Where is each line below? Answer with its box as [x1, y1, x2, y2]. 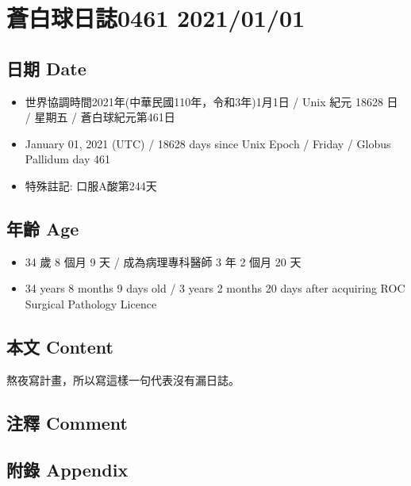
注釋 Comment [6, 410, 129, 434]
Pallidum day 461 [25, 151, 110, 167]
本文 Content [6, 334, 113, 358]
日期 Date [6, 55, 86, 80]
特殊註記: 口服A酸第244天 [25, 177, 157, 193]
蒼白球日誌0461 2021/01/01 [6, 2, 305, 34]
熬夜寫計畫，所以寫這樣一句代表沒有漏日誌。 [6, 371, 240, 388]
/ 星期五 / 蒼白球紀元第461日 [25, 109, 175, 125]
